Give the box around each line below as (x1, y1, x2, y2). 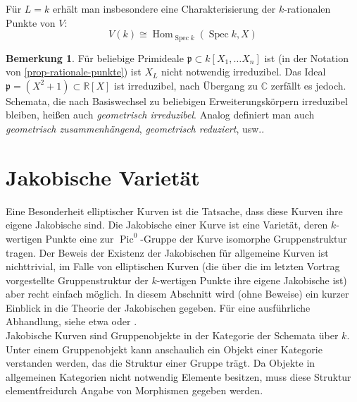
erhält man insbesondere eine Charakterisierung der (52, 1, 276, 16)
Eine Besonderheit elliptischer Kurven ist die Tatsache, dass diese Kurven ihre (6, 203, 343, 218)
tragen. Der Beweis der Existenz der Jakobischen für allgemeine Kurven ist (6, 245, 329, 260)
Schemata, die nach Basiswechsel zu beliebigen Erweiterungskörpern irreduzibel (6, 93, 348, 108)
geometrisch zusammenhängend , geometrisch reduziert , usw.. (6, 121, 265, 136)
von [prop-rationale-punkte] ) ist (6, 64, 142, 79)
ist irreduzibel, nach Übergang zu (114, 78, 258, 92)
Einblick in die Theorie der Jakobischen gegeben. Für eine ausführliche (6, 300, 311, 315)
